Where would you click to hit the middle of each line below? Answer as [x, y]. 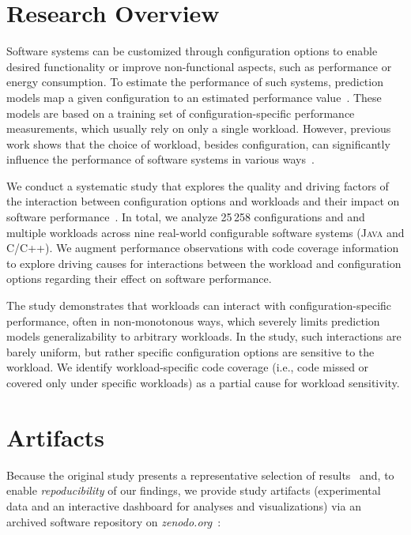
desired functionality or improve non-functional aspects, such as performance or [199, 66]
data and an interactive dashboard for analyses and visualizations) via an [184, 505]
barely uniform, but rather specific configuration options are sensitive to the [190, 351]
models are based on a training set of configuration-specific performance [181, 113]
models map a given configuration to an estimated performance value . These [194, 97]
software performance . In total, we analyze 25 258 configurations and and [186, 217]
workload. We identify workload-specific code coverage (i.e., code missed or [188, 367]
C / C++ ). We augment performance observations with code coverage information [203, 248]
